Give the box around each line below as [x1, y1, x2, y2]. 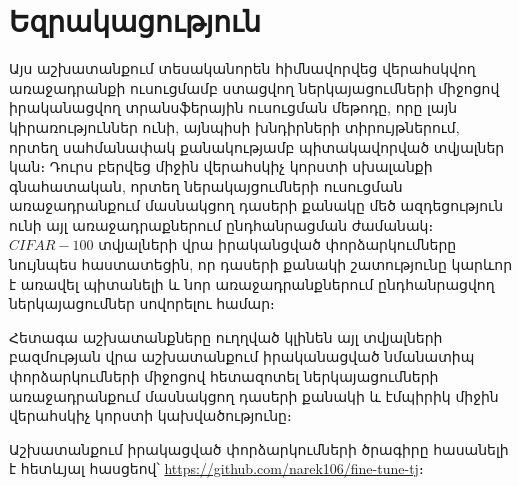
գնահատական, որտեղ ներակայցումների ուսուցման [9, 175, 403, 196]
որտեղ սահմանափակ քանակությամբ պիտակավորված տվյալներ [9, 136, 505, 157]
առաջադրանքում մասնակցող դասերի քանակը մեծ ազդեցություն [9, 195, 504, 216]
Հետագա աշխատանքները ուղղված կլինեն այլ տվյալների [9, 326, 443, 347]
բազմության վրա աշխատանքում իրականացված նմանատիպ [9, 346, 475, 367]
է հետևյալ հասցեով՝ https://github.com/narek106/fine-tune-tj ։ [9, 458, 424, 479]
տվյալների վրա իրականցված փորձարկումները [98, 234, 457, 255]
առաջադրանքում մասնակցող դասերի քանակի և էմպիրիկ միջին [9, 385, 499, 406]
